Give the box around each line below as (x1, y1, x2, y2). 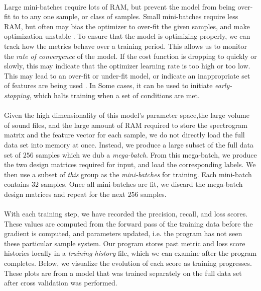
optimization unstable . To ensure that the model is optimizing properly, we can (4, 31, 250, 41)
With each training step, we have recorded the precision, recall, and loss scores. (4, 208, 248, 219)
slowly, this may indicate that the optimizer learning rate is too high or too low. (4, 60, 250, 71)
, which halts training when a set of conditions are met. (29, 90, 200, 100)
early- (215, 80, 232, 91)
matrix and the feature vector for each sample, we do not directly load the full (4, 129, 245, 140)
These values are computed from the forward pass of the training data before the (4, 218, 253, 229)
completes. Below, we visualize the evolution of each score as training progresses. (4, 258, 252, 268)
